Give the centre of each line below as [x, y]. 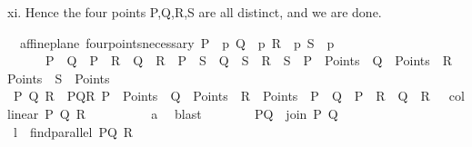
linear [23, 113]
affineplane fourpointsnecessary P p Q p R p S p [177, 42]
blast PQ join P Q [256, 113]
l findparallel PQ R [73, 131]
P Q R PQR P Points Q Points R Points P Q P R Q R [221, 96]
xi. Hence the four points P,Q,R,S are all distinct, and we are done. [195, 12]
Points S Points [59, 78]
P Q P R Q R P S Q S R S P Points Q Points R [249, 60]
